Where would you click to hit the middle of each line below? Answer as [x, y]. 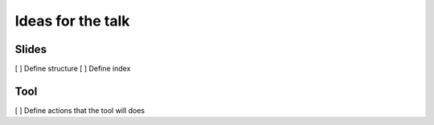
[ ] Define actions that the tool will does [80, 110]
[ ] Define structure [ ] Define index [73, 69]
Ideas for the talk [72, 21]
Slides [31, 49]
